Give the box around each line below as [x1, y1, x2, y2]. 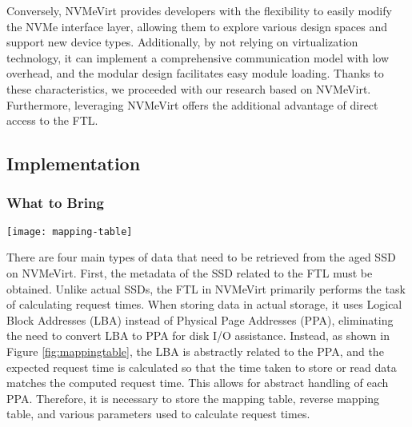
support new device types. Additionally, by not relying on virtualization [6, 34, 358, 50]
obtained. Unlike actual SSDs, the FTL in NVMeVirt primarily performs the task [6, 280, 406, 297]
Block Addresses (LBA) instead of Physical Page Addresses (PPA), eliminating [6, 311, 394, 328]
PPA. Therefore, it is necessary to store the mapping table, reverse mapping [6, 389, 380, 406]
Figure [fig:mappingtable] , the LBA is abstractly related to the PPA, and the [6, 342, 384, 359]
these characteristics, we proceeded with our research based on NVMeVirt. [6, 80, 371, 97]
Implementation [6, 151, 141, 176]
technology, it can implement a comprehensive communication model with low [6, 49, 390, 66]
